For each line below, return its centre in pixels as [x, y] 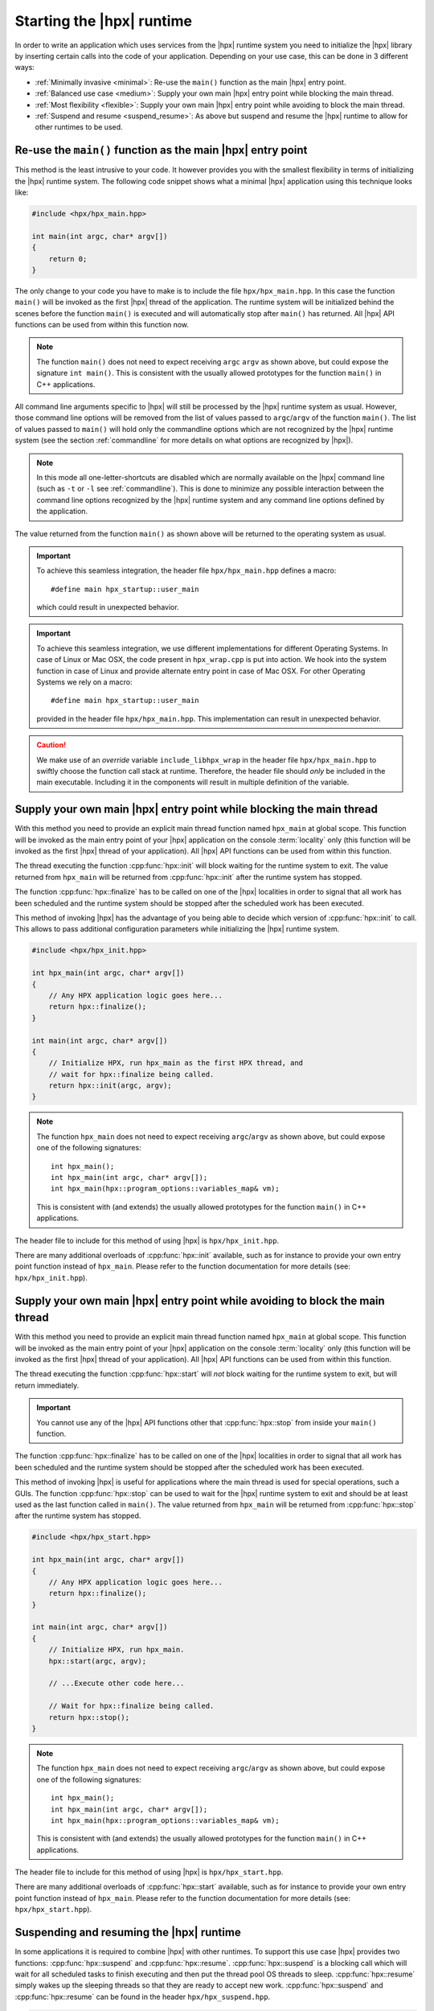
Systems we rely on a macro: [84, 682]
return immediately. [47, 1385]
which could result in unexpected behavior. [108, 607]
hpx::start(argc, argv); [98, 1661]
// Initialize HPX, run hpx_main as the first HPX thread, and [176, 1063]
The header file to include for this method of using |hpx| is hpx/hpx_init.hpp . [147, 1240]
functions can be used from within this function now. [102, 325]
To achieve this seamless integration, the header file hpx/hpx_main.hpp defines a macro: [186, 570]
